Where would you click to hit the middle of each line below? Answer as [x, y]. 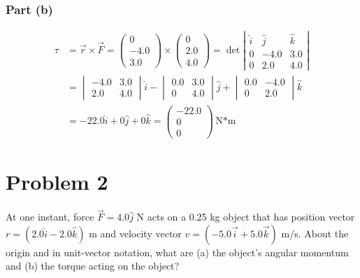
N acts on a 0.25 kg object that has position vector [246, 217]
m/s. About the [315, 233]
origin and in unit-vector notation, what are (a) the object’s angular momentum [177, 252]
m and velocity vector [135, 233]
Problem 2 [57, 182]
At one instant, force [50, 217]
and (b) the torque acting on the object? [93, 266]
